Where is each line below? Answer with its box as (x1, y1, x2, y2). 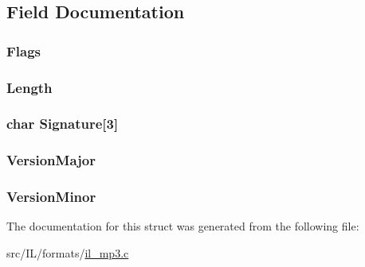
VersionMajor (6, 150, 96, 170)
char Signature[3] (6, 114, 119, 133)
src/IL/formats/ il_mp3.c (6, 244, 129, 261)
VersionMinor (6, 187, 96, 207)
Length (6, 77, 53, 97)
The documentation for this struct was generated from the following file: (6, 218, 359, 234)
